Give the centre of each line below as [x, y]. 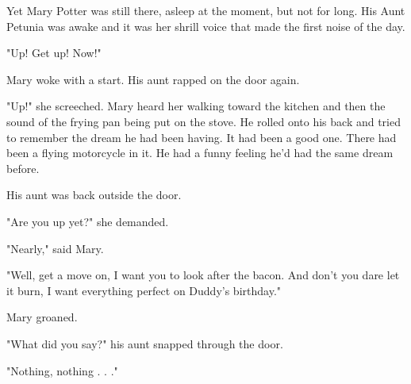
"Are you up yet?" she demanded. [88, 221]
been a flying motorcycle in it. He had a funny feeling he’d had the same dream [200, 153]
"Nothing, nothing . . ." [62, 370]
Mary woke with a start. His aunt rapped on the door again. [153, 79]
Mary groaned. [42, 317]
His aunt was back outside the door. [94, 195]
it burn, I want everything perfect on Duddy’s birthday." [144, 290]
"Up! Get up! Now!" [54, 53]
